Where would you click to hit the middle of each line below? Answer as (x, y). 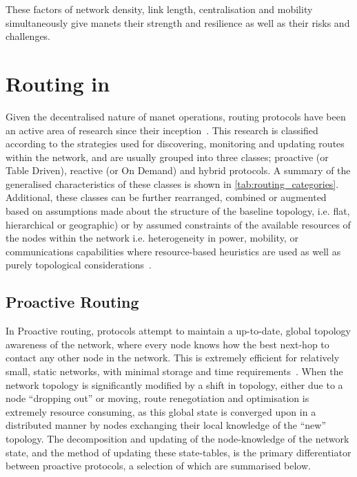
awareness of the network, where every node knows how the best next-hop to (167, 344)
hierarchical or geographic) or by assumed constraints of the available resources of (178, 224)
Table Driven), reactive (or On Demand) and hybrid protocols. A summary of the (178, 170)
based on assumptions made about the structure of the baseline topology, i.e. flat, (178, 211)
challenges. (28, 36)
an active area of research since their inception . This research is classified (162, 130)
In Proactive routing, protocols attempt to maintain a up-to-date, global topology (178, 331)
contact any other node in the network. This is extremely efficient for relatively (173, 358)
